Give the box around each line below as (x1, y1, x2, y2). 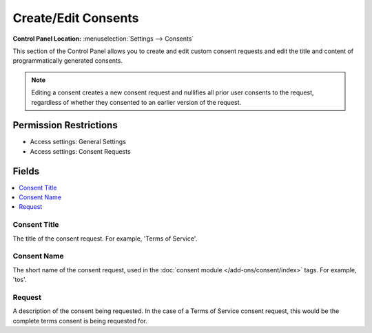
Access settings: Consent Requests (30, 147, 131, 155)
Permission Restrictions (12, 119, 118, 131)
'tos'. (12, 276, 27, 284)
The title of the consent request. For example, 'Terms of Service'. (12, 234, 198, 243)
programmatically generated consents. (12, 57, 123, 65)
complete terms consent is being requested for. (12, 316, 147, 325)
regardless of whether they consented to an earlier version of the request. (31, 98, 242, 106)
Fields (12, 165, 40, 177)
